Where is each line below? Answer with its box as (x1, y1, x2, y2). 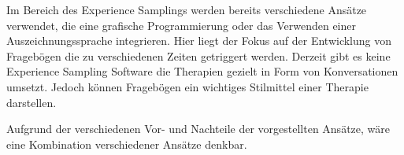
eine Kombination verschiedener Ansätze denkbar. (6, 135, 247, 152)
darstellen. (6, 94, 57, 110)
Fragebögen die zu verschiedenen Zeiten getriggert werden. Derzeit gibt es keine (6, 47, 391, 64)
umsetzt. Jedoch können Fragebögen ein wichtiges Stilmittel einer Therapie (6, 78, 369, 94)
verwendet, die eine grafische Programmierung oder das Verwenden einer (6, 17, 356, 33)
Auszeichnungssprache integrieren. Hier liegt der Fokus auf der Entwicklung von (6, 32, 392, 49)
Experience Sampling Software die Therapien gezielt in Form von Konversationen (6, 63, 398, 79)
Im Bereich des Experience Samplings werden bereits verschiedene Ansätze (6, 2, 367, 17)
